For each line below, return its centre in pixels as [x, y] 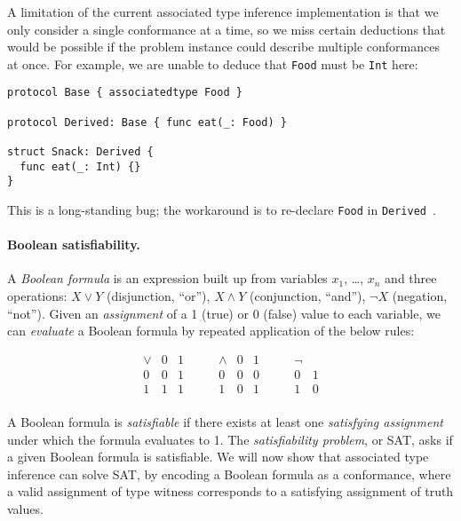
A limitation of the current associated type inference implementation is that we [223, 12]
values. [25, 508]
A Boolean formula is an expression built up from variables [167, 278]
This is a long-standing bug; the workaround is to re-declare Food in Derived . [222, 210]
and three [411, 278]
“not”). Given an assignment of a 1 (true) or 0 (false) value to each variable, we [224, 313]
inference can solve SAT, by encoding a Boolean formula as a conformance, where [229, 474]
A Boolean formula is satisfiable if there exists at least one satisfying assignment [225, 421]
